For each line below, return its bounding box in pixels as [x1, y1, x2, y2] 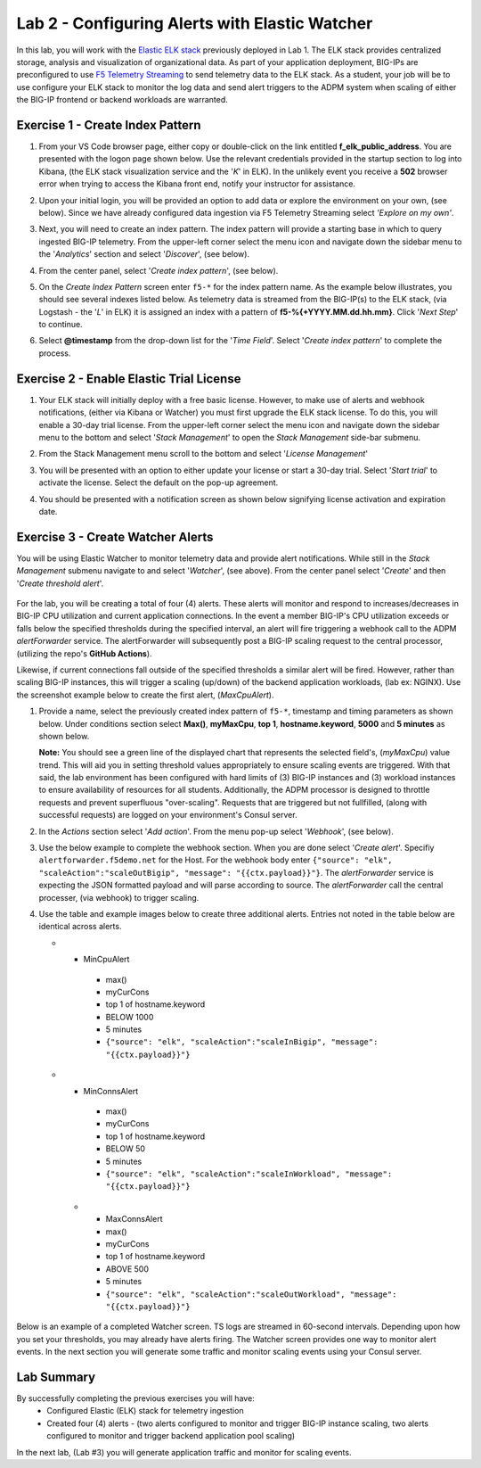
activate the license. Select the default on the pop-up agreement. [38, 477, 279, 488]
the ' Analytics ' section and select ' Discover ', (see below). [38, 249, 249, 260]
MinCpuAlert [83, 954, 130, 965]
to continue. [38, 319, 84, 330]
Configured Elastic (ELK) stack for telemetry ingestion [46, 1406, 244, 1416]
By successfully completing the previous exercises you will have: [16, 1392, 256, 1404]
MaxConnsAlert [105, 1214, 163, 1225]
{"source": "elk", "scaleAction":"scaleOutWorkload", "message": [105, 1289, 397, 1299]
